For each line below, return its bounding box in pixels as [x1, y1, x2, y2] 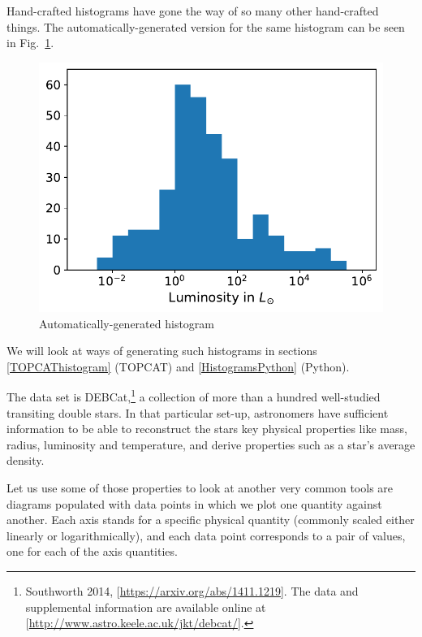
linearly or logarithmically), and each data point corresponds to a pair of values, [6, 526, 406, 544]
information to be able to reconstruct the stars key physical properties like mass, [6, 420, 407, 437]
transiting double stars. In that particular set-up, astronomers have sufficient [6, 404, 389, 421]
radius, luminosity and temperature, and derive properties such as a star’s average [6, 435, 416, 453]
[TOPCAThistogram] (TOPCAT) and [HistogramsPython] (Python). [6, 357, 350, 375]
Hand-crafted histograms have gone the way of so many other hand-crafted [6, 2, 379, 19]
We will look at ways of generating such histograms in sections [6, 342, 317, 359]
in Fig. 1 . [6, 34, 54, 51]
